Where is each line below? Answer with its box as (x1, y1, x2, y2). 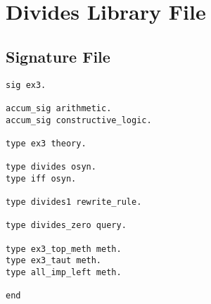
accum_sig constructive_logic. (6, 115, 152, 125)
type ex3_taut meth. (6, 255, 102, 266)
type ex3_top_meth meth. (6, 243, 122, 254)
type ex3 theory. (6, 138, 87, 148)
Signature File (6, 45, 110, 67)
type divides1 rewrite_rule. (6, 197, 142, 208)
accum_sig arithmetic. (6, 103, 112, 113)
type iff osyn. (6, 173, 77, 184)
